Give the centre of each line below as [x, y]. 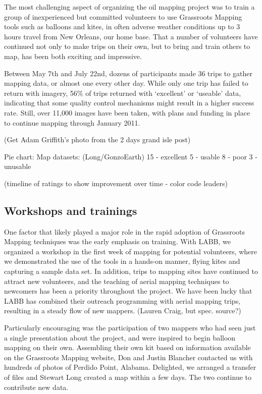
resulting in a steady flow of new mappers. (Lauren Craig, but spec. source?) [123, 311]
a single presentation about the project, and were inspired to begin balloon [120, 337]
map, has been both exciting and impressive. [73, 56]
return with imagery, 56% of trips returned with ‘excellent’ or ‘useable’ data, [123, 93]
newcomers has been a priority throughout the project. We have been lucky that [128, 291]
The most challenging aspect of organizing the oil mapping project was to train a [129, 7]
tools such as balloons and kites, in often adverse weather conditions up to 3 [122, 26]
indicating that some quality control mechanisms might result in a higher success [129, 103]
